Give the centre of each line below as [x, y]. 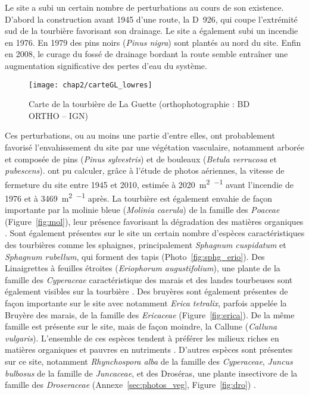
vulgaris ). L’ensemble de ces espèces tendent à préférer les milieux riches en [142, 338]
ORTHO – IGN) [58, 115]
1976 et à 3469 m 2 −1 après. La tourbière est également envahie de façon [138, 197]
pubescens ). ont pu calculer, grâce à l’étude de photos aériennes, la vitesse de [145, 170]
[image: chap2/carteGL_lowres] [90, 85]
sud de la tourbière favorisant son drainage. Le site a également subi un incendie [152, 31]
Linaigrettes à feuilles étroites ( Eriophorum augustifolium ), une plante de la [143, 268]
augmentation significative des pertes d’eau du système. [106, 65]
